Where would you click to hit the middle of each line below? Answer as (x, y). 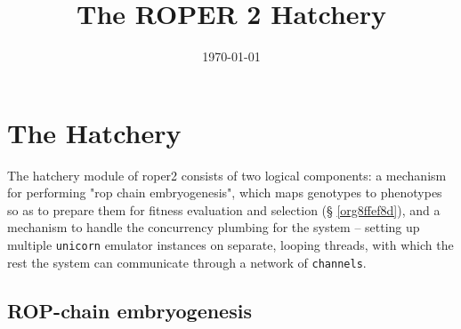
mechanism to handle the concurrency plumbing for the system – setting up (214, 227)
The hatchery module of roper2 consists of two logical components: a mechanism (227, 175)
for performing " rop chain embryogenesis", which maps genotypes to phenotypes (225, 193)
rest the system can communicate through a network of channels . (187, 262)
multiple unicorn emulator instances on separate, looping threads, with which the (230, 245)
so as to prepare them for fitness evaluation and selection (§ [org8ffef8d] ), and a (224, 209)
